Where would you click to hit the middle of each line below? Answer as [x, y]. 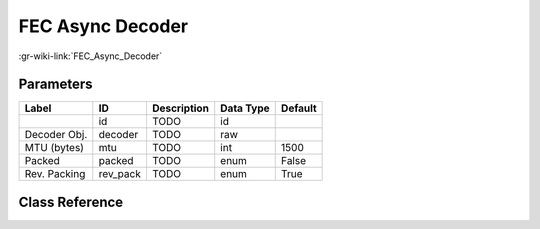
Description [180, 108]
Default [298, 108]
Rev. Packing [55, 174]
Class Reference [71, 201]
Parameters [55, 84]
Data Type [245, 108]
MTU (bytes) [54, 148]
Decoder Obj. [56, 135]
